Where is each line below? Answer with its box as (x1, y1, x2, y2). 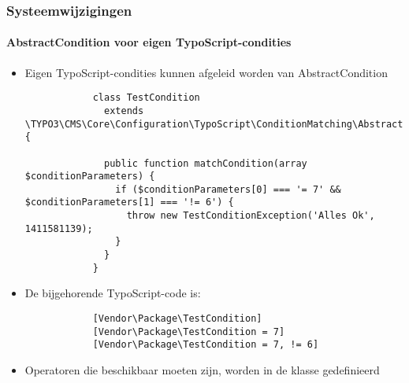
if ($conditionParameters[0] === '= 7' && (115, 183, 341, 195)
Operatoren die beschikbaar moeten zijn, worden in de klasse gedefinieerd (24, 361, 380, 377)
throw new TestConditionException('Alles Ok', (126, 210, 375, 222)
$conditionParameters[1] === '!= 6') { (24, 197, 234, 208)
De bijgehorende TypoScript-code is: (24, 285, 201, 301)
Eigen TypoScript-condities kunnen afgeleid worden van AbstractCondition (24, 64, 388, 80)
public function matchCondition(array (104, 157, 307, 169)
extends (104, 105, 144, 116)
